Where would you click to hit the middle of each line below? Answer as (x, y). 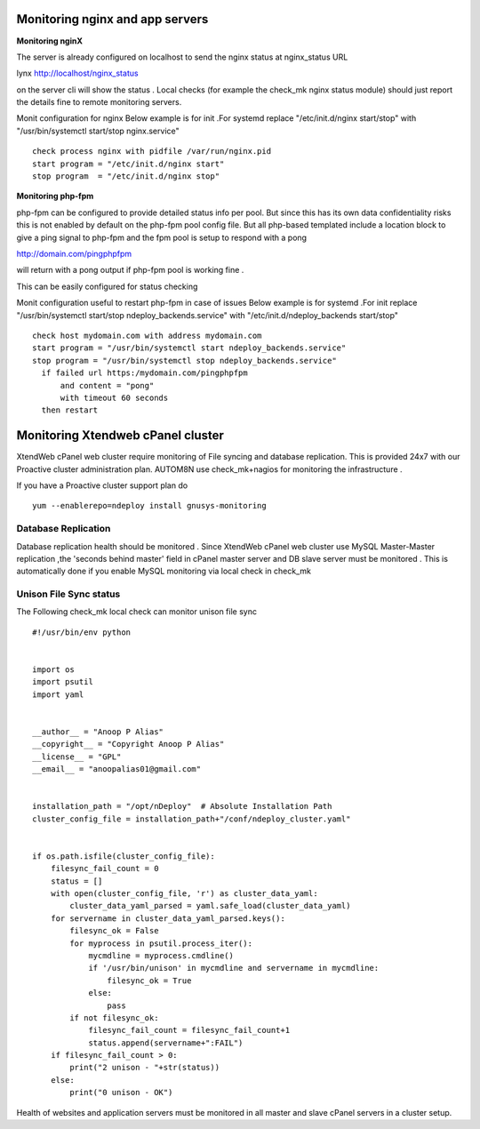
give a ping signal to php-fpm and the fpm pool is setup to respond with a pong (161, 237)
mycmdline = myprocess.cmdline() (161, 955)
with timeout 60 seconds (114, 397)
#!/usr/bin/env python (82, 632)
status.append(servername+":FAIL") (166, 1043)
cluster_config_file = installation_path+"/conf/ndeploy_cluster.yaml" (192, 819)
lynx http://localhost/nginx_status (77, 73)
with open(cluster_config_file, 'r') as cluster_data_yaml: (184, 894)
